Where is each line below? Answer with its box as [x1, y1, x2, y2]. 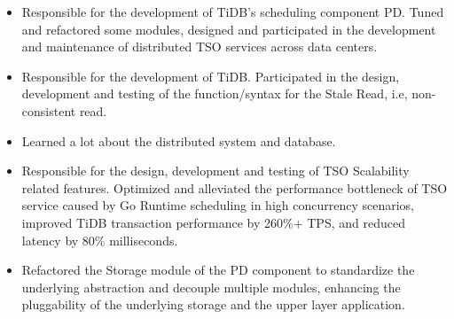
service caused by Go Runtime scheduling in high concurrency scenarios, [21, 196, 414, 214]
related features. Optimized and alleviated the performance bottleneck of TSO [21, 178, 448, 197]
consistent [21, 101, 76, 120]
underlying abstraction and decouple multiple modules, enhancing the [21, 277, 401, 296]
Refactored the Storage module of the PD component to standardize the [21, 261, 415, 279]
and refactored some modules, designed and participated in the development [21, 19, 436, 38]
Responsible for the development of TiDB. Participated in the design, [21, 66, 400, 85]
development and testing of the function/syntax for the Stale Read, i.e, [21, 84, 408, 103]
